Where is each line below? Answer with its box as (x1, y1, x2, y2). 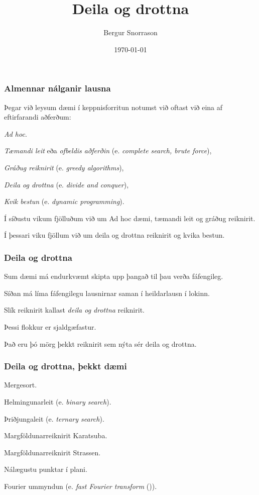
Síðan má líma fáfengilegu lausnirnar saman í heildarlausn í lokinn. (4, 287, 210, 298)
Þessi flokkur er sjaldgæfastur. (4, 321, 96, 332)
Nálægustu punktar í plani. (4, 464, 87, 474)
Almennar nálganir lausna (4, 82, 111, 94)
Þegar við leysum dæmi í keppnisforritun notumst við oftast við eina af (4, 102, 223, 112)
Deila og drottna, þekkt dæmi (4, 360, 127, 372)
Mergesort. (4, 379, 37, 390)
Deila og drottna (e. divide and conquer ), (4, 179, 129, 189)
